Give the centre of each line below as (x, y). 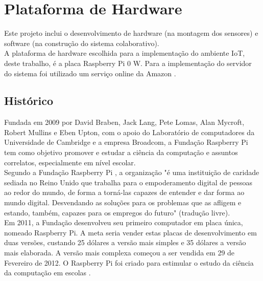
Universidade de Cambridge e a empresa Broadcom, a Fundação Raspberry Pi (126, 142)
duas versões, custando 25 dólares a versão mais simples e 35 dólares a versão (125, 242)
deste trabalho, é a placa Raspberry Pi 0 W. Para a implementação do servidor (128, 63)
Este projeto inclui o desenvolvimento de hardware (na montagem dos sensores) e (131, 33)
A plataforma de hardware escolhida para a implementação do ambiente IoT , (125, 53)
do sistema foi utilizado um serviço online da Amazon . (90, 73)
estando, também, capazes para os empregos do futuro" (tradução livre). (117, 212)
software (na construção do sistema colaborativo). (82, 43)
